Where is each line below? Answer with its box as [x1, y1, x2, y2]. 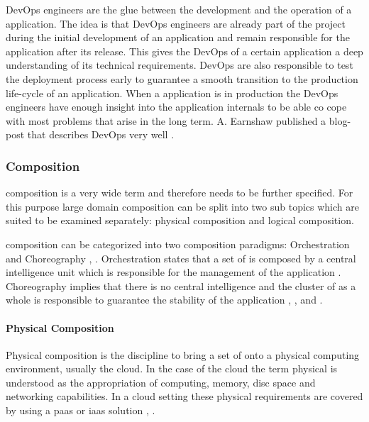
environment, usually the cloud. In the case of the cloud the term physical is [6, 361, 338, 376]
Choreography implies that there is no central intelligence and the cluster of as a [6, 278, 356, 293]
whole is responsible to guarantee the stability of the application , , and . [6, 292, 323, 307]
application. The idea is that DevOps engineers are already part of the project [6, 16, 346, 30]
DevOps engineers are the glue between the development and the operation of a [6, 2, 352, 16]
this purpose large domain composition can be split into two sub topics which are [6, 199, 359, 213]
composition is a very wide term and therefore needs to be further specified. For [6, 185, 353, 200]
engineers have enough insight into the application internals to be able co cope [6, 99, 347, 114]
